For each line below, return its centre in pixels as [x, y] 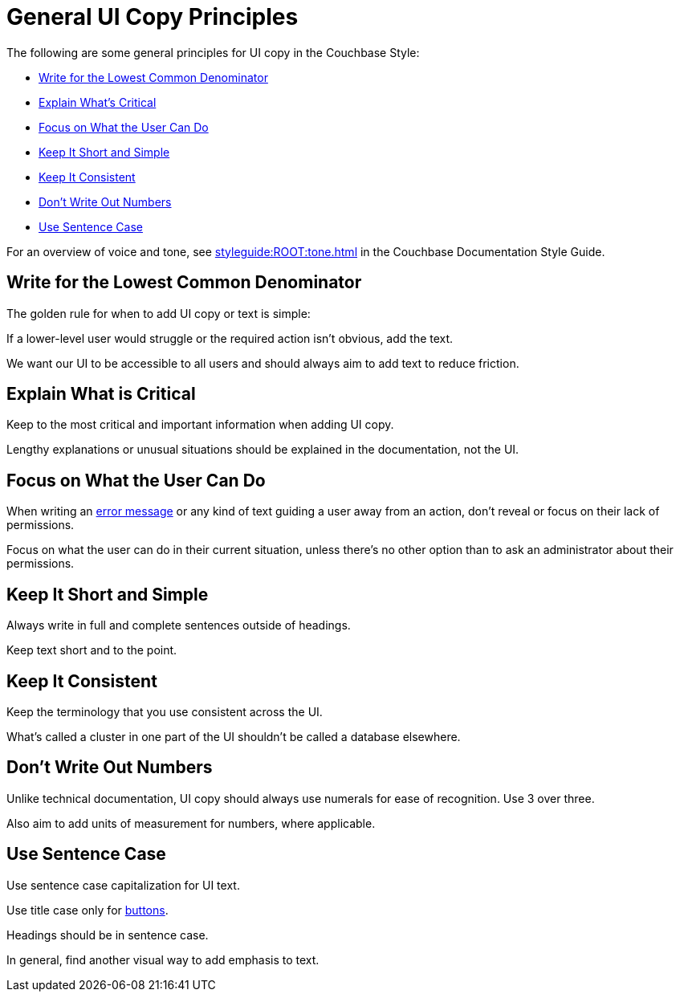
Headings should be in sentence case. [108, 935]
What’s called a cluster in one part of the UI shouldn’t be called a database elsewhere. [234, 736]
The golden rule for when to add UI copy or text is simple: [159, 313]
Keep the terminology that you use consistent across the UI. [165, 711]
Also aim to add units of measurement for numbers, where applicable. [191, 823]
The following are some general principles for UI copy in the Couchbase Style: [213, 52]
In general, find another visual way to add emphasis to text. [163, 959]
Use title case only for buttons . [88, 910]
